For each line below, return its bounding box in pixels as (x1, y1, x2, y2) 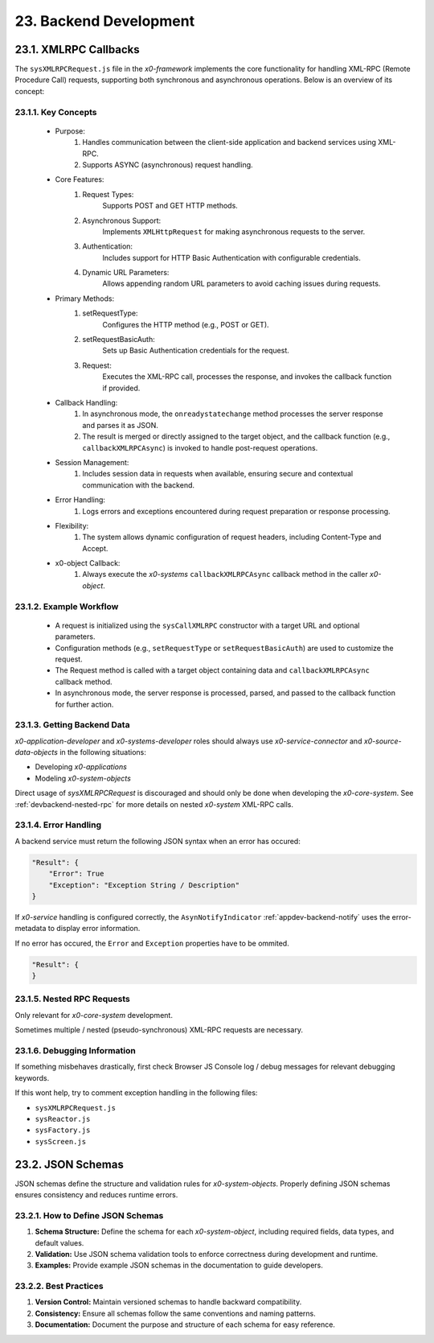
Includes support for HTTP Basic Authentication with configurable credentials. (102, 253, 362, 262)
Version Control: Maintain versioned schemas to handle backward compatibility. (35, 1297, 302, 1307)
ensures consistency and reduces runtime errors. (14, 1189, 178, 1199)
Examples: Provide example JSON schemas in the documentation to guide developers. (35, 1260, 323, 1271)
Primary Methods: (55, 294, 115, 303)
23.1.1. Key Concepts (14, 106, 97, 117)
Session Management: (55, 457, 129, 467)
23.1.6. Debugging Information (14, 1044, 136, 1056)
